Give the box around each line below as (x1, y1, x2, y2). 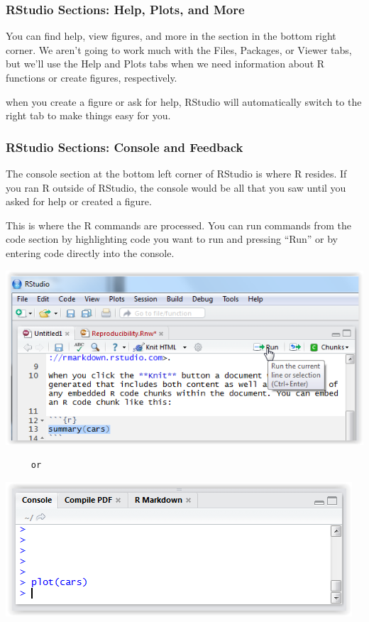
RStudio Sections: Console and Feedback (6, 138, 243, 155)
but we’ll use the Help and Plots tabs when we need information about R (6, 56, 325, 71)
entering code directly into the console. (6, 245, 175, 260)
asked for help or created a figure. (6, 194, 152, 209)
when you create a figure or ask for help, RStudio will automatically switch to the (6, 94, 362, 109)
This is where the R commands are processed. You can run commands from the (6, 217, 351, 232)
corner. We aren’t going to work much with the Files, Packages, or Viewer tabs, (6, 42, 352, 57)
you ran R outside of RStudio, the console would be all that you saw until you (6, 180, 346, 195)
